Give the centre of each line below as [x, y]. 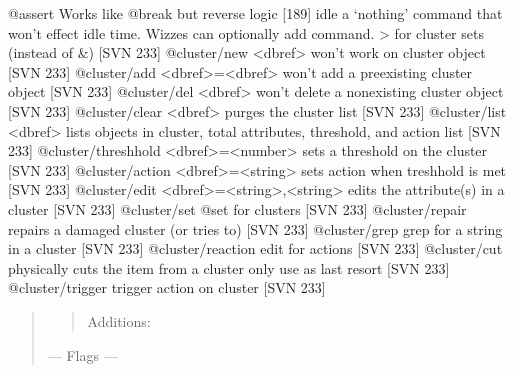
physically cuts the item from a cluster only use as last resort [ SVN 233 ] [229, 267]
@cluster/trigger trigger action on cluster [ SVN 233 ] [167, 287]
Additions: [119, 320]
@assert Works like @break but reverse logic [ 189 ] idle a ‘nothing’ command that [255, 13]
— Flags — [82, 354]
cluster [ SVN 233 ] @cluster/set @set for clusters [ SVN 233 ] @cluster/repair [237, 208]
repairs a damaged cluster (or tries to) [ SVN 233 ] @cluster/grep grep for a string [255, 228]
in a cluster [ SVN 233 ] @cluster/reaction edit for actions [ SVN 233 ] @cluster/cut [255, 248]
